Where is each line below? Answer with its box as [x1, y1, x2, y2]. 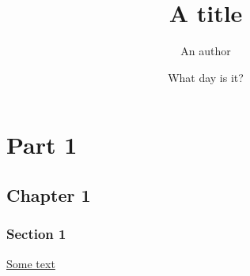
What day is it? [168, 69, 244, 85]
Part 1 [6, 129, 78, 161]
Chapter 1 [6, 182, 91, 207]
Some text [6, 255, 55, 271]
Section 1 [6, 224, 66, 244]
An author [180, 43, 231, 59]
